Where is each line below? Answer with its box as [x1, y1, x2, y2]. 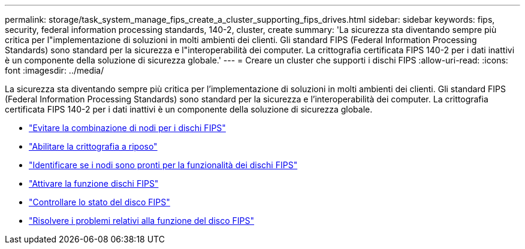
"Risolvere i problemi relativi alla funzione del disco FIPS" [29, 215, 255, 226]
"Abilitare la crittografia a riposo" [29, 141, 158, 151]
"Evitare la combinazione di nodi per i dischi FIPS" [29, 123, 226, 133]
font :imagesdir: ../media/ [5, 65, 104, 75]
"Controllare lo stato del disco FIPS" [29, 197, 170, 207]
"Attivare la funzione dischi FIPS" [29, 178, 159, 189]
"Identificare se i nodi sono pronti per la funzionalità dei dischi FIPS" [29, 160, 298, 170]
